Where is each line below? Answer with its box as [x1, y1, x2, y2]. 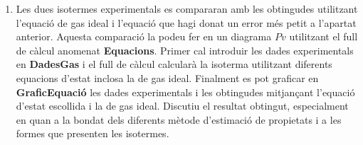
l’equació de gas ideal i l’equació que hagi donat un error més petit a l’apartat [16, 15, 357, 30]
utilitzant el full [289, 29, 358, 44]
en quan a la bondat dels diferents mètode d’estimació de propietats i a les [16, 112, 342, 127]
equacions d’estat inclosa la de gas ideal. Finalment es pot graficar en [16, 70, 319, 85]
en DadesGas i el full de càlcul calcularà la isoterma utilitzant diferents [16, 57, 332, 71]
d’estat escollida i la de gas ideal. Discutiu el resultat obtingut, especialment [16, 98, 349, 113]
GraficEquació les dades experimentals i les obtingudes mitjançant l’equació [16, 84, 355, 99]
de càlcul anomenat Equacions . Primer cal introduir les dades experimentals [16, 42, 354, 57]
